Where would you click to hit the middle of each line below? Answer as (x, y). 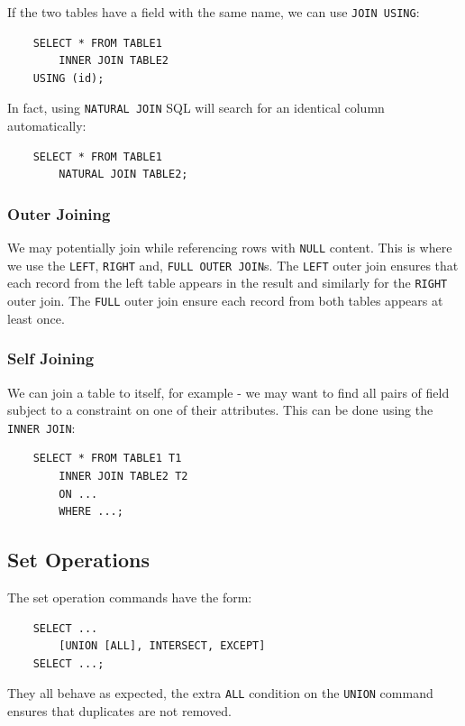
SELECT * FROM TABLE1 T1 (107, 459)
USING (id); (68, 78)
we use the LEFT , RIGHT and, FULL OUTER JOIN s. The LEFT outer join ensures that (233, 265)
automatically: (47, 126)
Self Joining (51, 358)
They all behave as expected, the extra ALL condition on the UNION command (220, 693)
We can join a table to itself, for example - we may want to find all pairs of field (228, 392)
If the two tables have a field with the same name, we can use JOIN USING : (214, 12)
